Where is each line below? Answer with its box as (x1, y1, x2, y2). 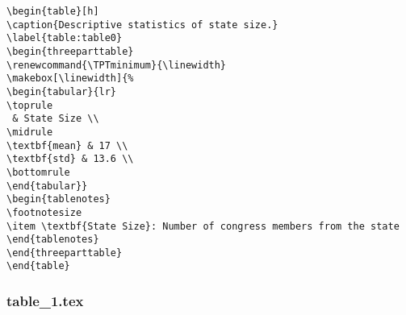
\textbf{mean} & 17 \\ (6, 139, 128, 151)
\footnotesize (6, 206, 82, 218)
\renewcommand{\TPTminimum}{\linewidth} (6, 59, 227, 71)
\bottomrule (6, 166, 70, 178)
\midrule (6, 126, 53, 138)
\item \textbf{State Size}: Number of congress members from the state (6, 220, 400, 232)
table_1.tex (6, 291, 84, 311)
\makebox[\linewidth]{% (6, 73, 134, 85)
